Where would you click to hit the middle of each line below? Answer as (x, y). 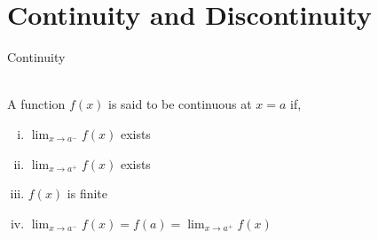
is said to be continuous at (180, 104)
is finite (87, 193)
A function (36, 104)
